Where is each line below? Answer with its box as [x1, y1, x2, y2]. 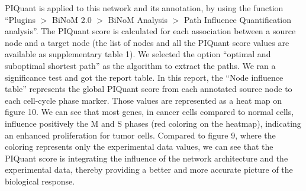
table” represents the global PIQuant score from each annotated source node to [5, 83, 292, 95]
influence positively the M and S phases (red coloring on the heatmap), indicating [5, 117, 301, 129]
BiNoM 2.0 [51, 13, 92, 25]
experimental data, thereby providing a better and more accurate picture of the [5, 163, 293, 176]
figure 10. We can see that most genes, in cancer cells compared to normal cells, [5, 106, 294, 118]
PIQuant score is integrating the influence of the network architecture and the [5, 152, 288, 164]
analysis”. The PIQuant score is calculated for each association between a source [5, 25, 296, 37]
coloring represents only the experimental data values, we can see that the [5, 140, 273, 153]
